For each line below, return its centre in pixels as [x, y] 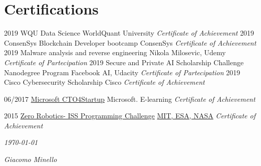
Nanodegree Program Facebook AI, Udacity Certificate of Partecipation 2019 [122, 72]
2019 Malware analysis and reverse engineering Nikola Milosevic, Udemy [115, 52]
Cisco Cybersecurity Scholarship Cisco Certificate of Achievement [104, 82]
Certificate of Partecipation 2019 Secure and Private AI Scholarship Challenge [124, 62]
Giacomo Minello [31, 159]
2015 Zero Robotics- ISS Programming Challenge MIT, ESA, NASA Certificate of [130, 116]
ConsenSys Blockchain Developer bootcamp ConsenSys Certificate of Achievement [130, 42]
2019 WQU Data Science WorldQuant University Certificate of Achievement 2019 [129, 33]
